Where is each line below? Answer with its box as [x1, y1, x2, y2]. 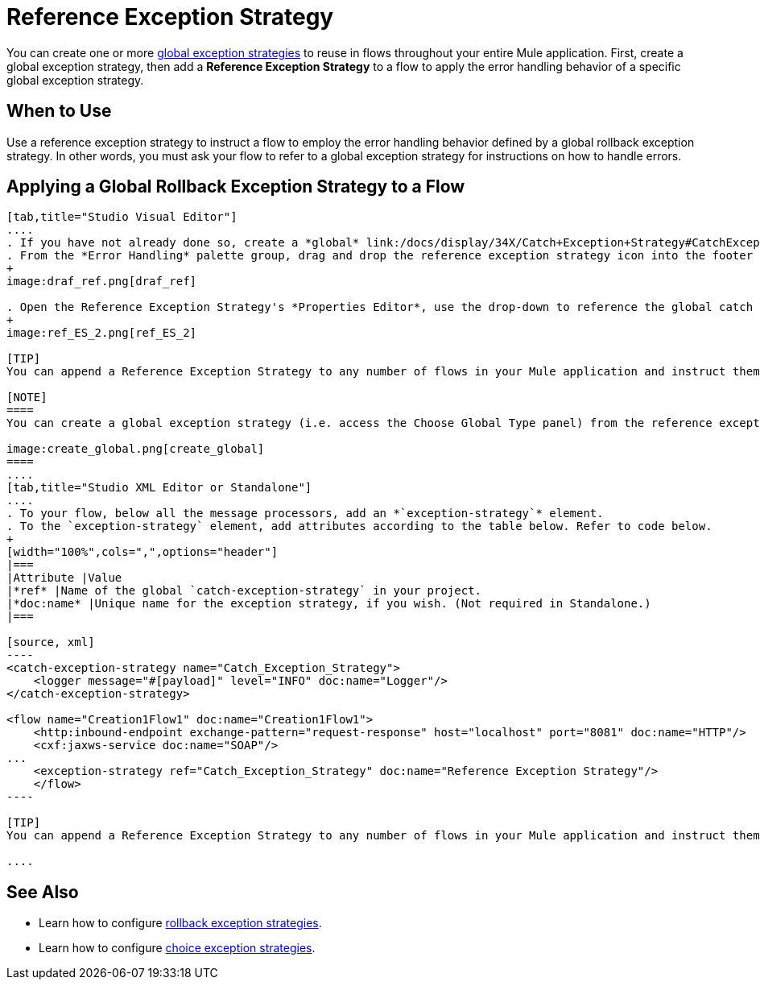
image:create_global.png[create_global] [6, 442, 265, 456]
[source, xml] [6, 636, 95, 649]
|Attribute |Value [6, 571, 122, 585]
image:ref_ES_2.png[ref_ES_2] [6, 326, 197, 340]
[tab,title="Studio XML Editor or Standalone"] [6, 481, 312, 495]
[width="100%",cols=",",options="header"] [6, 545, 279, 559]
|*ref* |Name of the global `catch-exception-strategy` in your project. [6, 584, 482, 598]
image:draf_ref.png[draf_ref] [6, 275, 197, 288]
